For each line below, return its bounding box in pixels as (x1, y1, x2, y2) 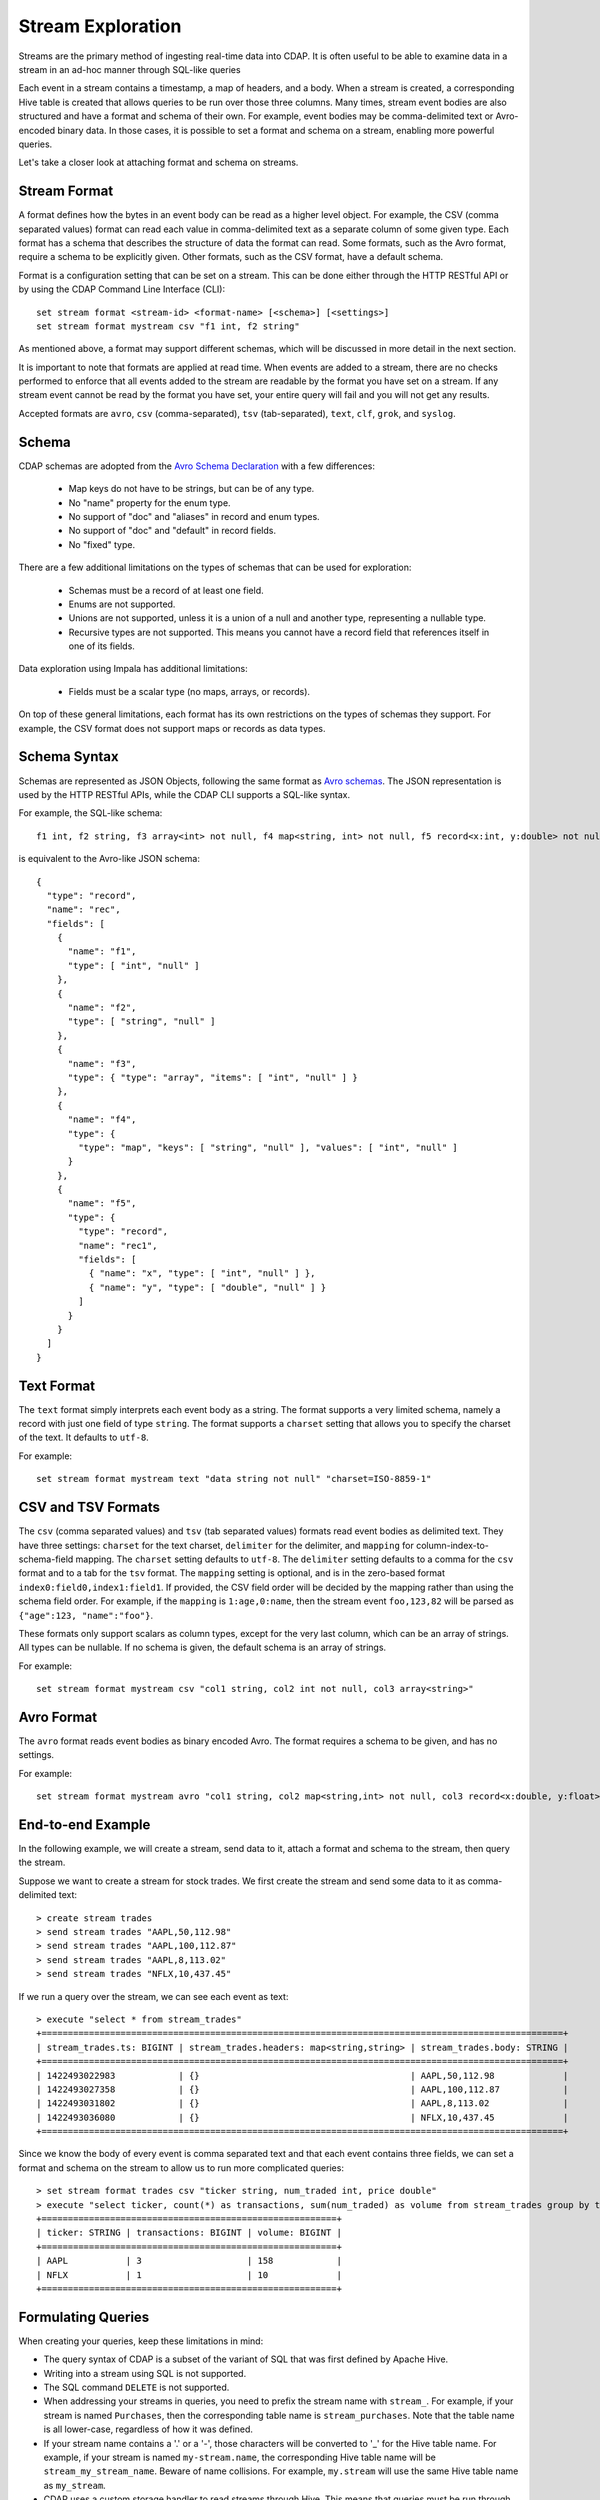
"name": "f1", (67, 946, 137, 957)
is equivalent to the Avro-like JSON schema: (18, 853, 200, 865)
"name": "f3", (67, 1058, 137, 1069)
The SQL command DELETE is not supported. (43, 2381, 230, 2394)
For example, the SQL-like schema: (18, 807, 163, 819)
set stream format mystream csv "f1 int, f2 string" (36, 320, 300, 332)
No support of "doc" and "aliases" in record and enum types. (68, 510, 320, 522)
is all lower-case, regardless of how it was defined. (43, 2423, 254, 2435)
